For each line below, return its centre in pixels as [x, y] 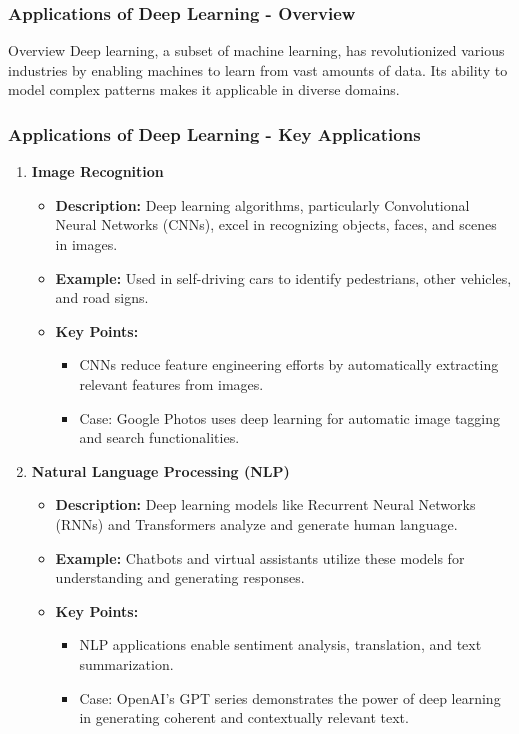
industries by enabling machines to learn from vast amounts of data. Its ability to [258, 69]
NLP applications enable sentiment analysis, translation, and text [280, 644]
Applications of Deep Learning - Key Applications [214, 133]
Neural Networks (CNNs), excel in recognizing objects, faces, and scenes [276, 224]
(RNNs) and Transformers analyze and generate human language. [256, 523]
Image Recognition [97, 171]
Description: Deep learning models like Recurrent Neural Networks [265, 504]
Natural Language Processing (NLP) [160, 470]
